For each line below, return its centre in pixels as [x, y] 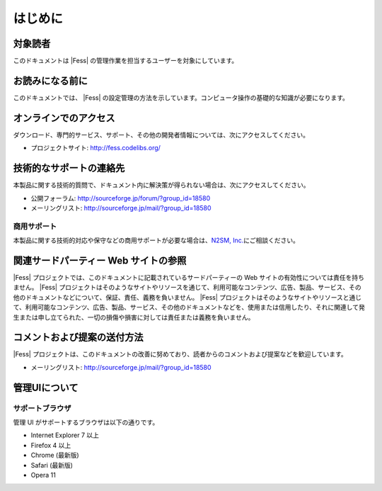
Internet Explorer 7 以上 [65, 435]
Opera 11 [43, 475]
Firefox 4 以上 [51, 445]
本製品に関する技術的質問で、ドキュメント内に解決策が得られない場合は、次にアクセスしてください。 [161, 185]
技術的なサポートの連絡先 [69, 168]
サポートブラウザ [42, 408]
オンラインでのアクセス [64, 118]
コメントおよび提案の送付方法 [78, 338]
